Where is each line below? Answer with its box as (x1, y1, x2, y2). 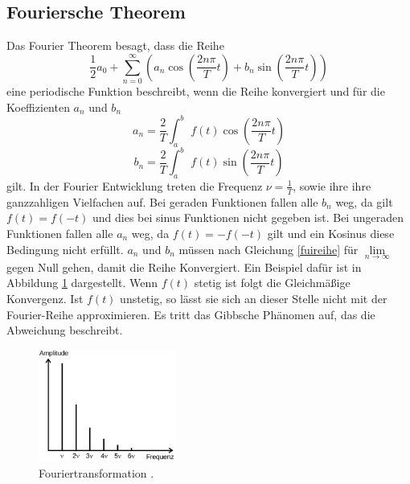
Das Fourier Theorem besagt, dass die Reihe (6, 37, 224, 54)
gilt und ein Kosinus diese (267, 224, 395, 241)
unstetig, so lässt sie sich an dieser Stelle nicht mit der (120, 289, 387, 306)
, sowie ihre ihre (293, 177, 371, 194)
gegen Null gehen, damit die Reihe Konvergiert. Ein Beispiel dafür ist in (6, 258, 362, 275)
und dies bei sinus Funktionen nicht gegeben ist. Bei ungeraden (92, 209, 404, 226)
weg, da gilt (335, 193, 393, 210)
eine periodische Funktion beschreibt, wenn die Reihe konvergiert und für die (6, 83, 385, 100)
